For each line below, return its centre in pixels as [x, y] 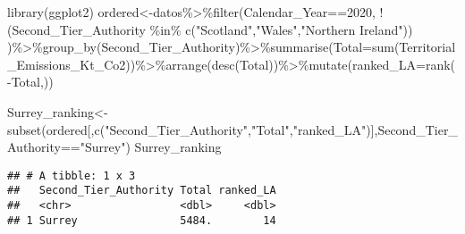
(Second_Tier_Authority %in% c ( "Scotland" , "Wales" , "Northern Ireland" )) [210, 29]
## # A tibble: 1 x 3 [72, 175]
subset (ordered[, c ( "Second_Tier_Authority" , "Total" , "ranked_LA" [187, 129]
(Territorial [425, 47]
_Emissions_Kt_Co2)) [72, 64]
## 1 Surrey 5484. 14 [142, 220]
